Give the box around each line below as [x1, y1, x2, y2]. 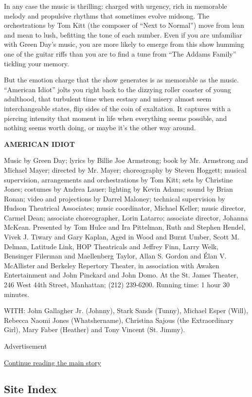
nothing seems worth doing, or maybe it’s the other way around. [4, 122, 196, 133]
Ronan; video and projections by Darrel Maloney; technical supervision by [4, 193, 225, 203]
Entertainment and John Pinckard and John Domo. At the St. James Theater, [4, 270, 238, 280]
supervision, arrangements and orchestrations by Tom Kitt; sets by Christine [4, 174, 233, 184]
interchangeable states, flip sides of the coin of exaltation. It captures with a [4, 103, 231, 113]
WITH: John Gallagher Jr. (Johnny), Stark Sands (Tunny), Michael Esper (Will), [4, 305, 248, 316]
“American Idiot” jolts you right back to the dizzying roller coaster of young [4, 84, 232, 94]
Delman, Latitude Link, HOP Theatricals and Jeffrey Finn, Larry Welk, [4, 241, 219, 251]
